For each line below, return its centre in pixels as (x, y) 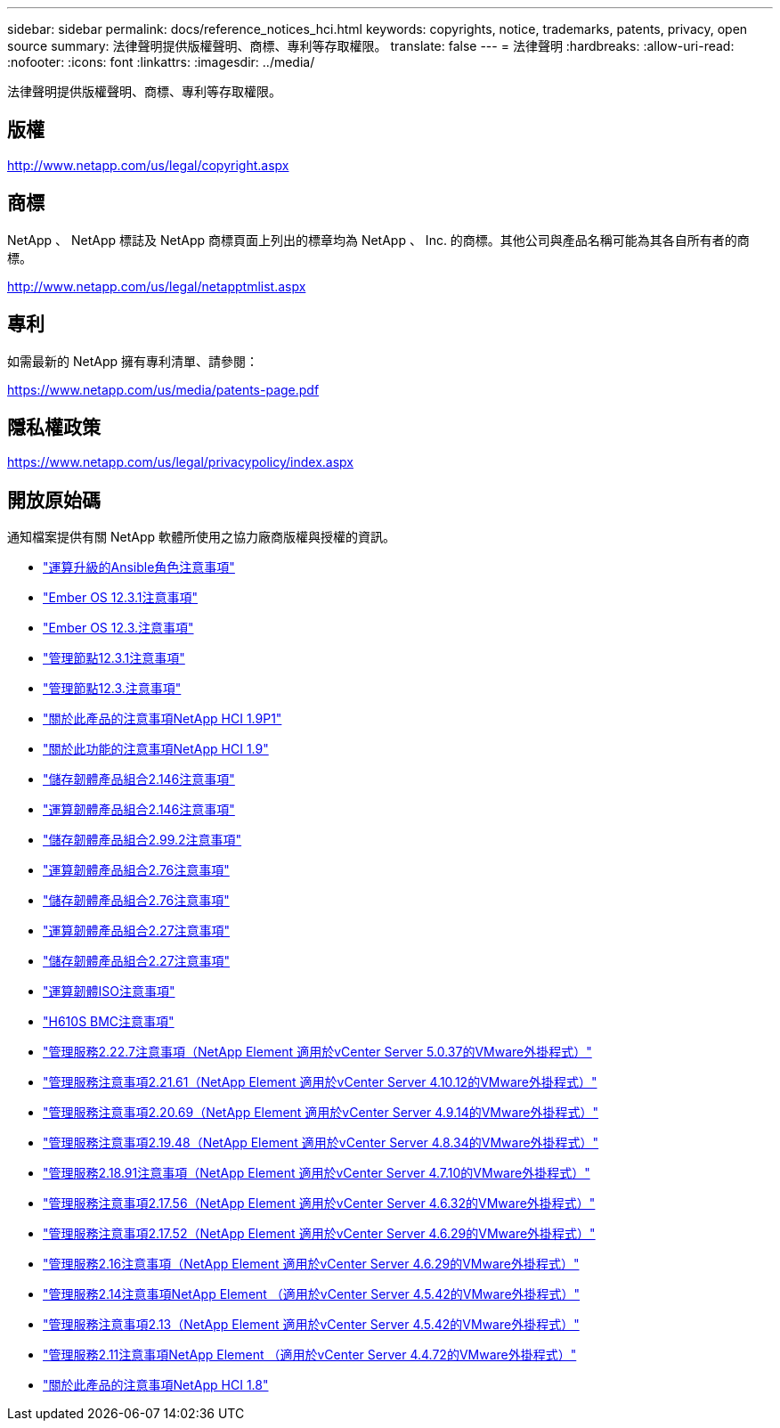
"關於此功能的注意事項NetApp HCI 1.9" (156, 749)
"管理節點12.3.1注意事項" (114, 658)
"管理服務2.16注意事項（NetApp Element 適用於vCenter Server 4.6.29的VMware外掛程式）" (311, 1264)
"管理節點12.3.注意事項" (112, 689)
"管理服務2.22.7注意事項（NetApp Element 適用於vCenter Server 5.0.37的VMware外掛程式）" (317, 1052)
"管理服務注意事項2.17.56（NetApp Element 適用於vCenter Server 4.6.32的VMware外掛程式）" (319, 1204)
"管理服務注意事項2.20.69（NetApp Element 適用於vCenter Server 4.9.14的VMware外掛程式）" (321, 1113)
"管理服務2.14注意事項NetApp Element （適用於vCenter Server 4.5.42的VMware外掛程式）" (312, 1294)
